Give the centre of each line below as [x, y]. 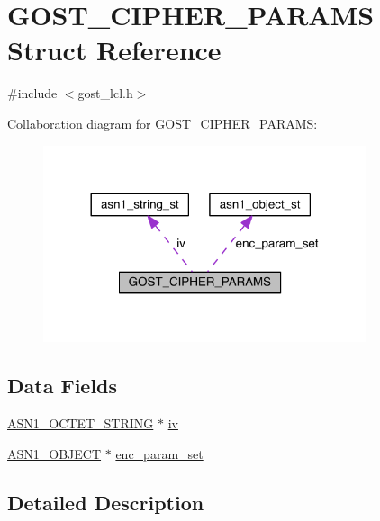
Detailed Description [106, 502]
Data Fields [63, 386]
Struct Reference [114, 50]
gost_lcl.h [105, 93]
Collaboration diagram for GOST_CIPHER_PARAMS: [163, 123]
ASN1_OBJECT [54, 453]
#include [32, 93]
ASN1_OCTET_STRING [81, 422]
